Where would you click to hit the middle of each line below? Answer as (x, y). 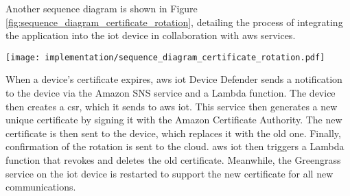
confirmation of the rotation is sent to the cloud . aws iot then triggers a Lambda (175, 146)
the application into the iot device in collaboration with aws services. (151, 35)
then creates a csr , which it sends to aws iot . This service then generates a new (172, 106)
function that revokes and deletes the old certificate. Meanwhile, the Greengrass (173, 160)
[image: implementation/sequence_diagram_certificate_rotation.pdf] (165, 57)
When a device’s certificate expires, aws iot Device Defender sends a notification (174, 79)
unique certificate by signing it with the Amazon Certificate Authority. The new (174, 120)
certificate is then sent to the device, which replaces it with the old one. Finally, (173, 133)
